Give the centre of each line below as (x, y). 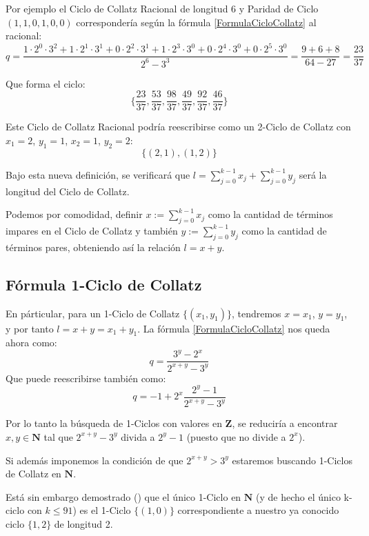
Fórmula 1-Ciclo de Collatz (104, 284)
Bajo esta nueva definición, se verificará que (98, 174)
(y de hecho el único (298, 496)
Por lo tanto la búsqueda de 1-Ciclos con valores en (114, 423)
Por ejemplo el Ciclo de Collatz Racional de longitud (117, 8)
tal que (58, 436)
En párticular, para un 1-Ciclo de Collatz (93, 313)
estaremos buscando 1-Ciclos (292, 460)
